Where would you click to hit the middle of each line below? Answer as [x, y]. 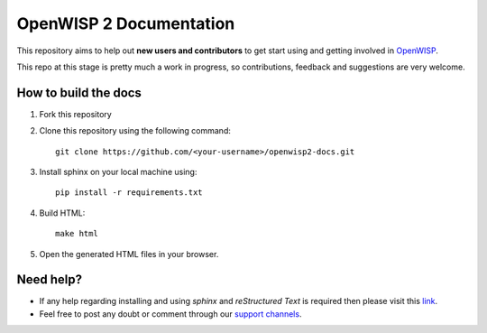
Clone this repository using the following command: [135, 131]
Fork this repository [75, 114]
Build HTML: [62, 213]
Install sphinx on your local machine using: [118, 172]
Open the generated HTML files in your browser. [129, 254]
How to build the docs [79, 92]
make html [77, 234]
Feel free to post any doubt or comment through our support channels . [170, 314]
